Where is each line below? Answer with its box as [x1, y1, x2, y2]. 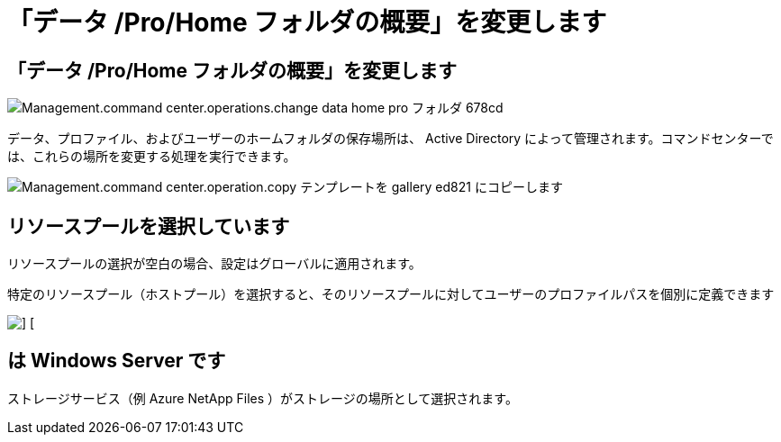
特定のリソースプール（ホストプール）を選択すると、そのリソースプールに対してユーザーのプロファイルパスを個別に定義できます [7, 286, 775, 302]
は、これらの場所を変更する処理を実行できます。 [7, 149, 296, 165]
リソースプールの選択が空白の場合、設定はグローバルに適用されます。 [7, 256, 422, 272]
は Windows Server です [7, 349, 226, 373]
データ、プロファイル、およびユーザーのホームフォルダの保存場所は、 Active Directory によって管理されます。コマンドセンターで [7, 131, 774, 147]
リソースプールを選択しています [7, 214, 290, 238]
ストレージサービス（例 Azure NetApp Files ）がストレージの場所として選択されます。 [7, 390, 518, 406]
